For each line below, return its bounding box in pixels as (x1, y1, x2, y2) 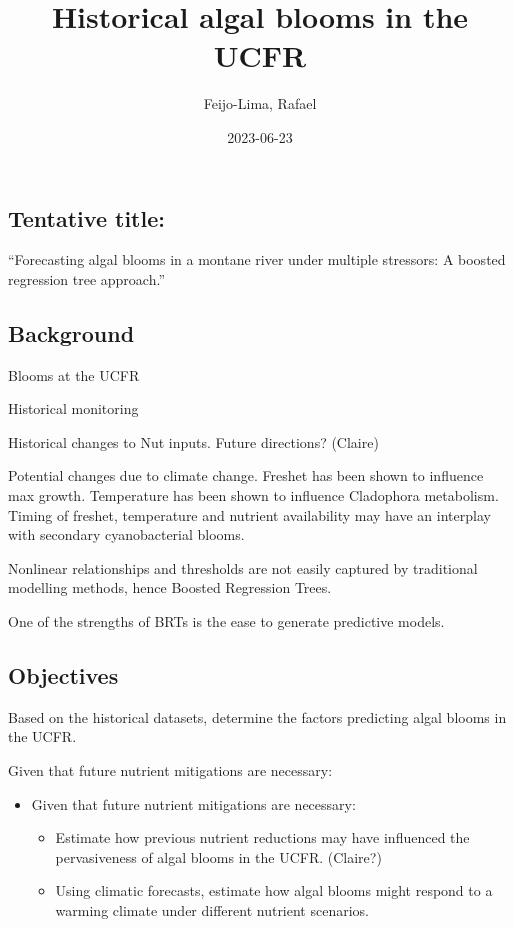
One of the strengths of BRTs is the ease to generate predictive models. (8, 611, 445, 632)
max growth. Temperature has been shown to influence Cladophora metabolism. (8, 485, 499, 506)
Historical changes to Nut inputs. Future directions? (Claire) (8, 431, 379, 452)
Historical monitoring (8, 398, 139, 419)
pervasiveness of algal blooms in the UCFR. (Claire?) (55, 846, 382, 867)
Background (8, 317, 135, 348)
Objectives (8, 660, 119, 691)
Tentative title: (8, 202, 165, 233)
